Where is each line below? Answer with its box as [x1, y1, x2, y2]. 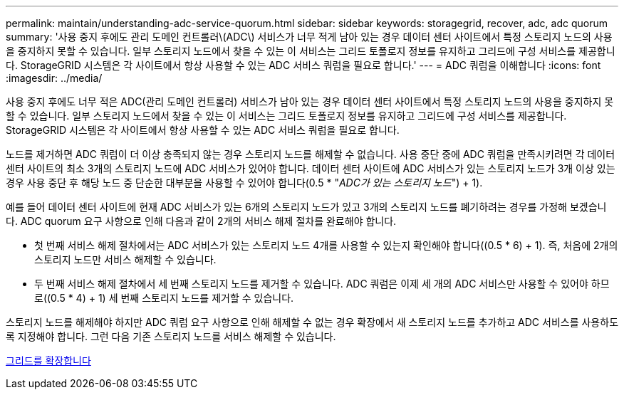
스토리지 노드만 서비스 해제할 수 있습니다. [34, 253, 217, 265]
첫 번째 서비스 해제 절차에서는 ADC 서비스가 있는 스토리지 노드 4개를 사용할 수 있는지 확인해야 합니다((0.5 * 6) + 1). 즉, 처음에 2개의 [34, 239, 618, 251]
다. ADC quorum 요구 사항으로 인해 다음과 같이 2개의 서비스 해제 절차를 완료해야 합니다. [6, 215, 397, 227]
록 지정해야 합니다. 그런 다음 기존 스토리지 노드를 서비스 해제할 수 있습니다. [6, 330, 336, 342]
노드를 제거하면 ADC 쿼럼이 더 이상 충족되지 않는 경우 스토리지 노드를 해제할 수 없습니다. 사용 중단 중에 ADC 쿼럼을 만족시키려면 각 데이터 [6, 148, 615, 160]
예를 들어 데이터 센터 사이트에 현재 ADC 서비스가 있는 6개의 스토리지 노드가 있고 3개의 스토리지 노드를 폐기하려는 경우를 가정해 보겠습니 [6, 201, 607, 213]
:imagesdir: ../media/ [6, 72, 103, 84]
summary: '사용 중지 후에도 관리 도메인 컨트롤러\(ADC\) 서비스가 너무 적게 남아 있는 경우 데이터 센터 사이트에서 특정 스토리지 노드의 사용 [6, 31, 613, 43]
